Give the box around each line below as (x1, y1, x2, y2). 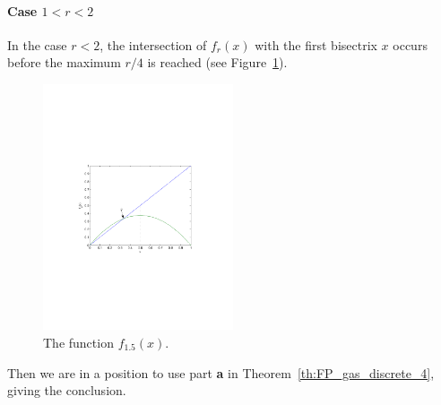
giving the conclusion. (7, 381, 126, 400)
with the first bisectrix (255, 35, 377, 54)
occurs (393, 35, 428, 54)
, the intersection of (99, 35, 207, 54)
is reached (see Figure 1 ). (147, 53, 288, 72)
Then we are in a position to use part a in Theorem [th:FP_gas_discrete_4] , (7, 363, 435, 382)
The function (43, 333, 114, 352)
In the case (7, 35, 67, 54)
